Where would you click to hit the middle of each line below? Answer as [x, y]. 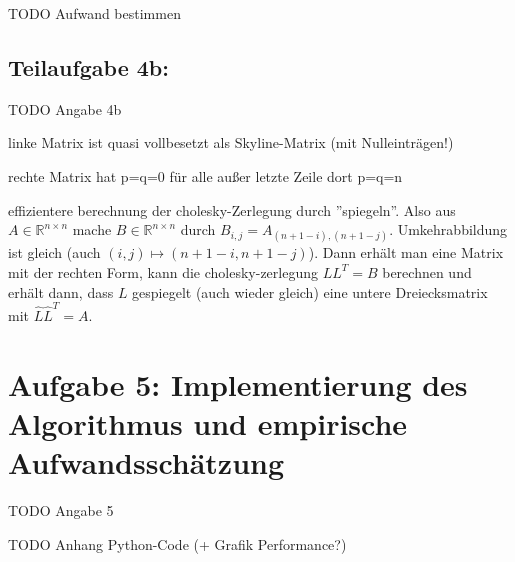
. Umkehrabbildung [448, 229]
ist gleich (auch [54, 252]
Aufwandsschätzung [146, 462]
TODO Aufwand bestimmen [94, 13]
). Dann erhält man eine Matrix [406, 252]
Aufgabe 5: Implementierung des [238, 383]
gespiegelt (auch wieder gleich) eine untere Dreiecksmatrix [310, 291]
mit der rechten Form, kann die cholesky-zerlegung [163, 271]
